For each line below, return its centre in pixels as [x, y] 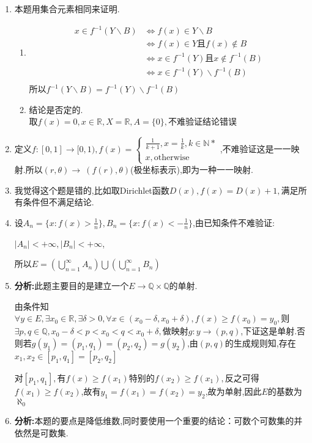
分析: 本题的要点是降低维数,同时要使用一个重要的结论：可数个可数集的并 [158, 420]
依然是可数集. [41, 432]
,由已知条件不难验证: [234, 222]
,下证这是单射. [269, 331]
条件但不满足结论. [58, 202]
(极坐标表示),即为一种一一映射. [192, 169]
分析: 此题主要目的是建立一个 [72, 286]
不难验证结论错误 [202, 121]
